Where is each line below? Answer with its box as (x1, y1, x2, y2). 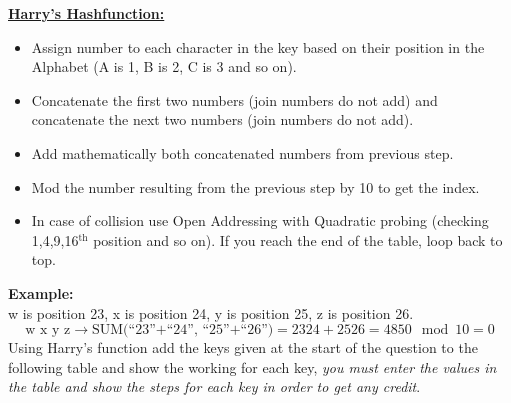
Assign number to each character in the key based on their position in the (31, 36, 485, 57)
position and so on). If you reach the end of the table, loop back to (93, 229, 503, 250)
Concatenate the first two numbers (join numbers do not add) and (31, 89, 438, 110)
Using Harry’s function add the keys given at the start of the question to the (8, 337, 478, 358)
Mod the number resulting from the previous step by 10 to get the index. (31, 176, 480, 197)
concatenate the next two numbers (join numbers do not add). (31, 109, 414, 130)
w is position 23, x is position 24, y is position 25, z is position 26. (8, 302, 414, 323)
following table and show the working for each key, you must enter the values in (8, 356, 497, 377)
